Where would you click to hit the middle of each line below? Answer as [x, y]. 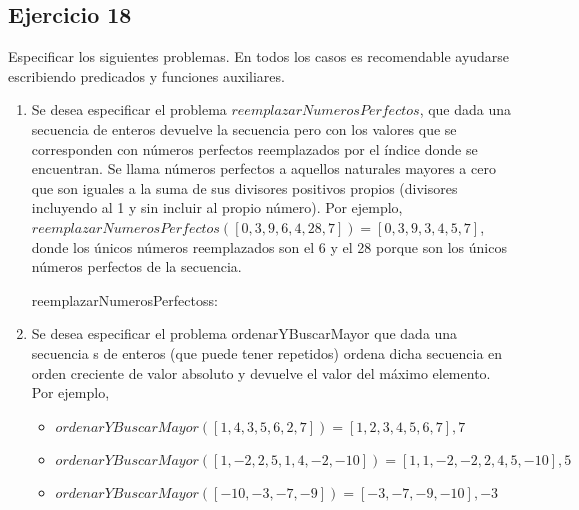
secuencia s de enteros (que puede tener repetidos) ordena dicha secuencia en [267, 352]
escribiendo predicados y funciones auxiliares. [146, 75]
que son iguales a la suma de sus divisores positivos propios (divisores [244, 187]
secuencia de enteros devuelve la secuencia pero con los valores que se [244, 128]
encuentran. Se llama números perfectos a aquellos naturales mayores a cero [263, 168]
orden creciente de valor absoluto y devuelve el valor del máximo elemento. [261, 372]
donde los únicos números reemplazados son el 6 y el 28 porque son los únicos [269, 246]
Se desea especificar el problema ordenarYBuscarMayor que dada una [244, 333]
